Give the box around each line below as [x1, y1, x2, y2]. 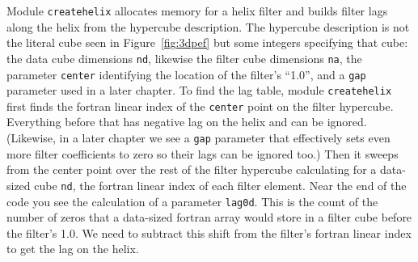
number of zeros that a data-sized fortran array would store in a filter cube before [6, 209, 412, 226]
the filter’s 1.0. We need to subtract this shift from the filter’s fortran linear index [6, 224, 412, 241]
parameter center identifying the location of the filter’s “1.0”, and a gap [6, 65, 366, 82]
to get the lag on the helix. [6, 240, 139, 257]
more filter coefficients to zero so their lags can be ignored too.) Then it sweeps [6, 145, 399, 162]
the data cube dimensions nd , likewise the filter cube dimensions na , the [6, 49, 362, 66]
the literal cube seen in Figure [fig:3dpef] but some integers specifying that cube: [6, 34, 408, 51]
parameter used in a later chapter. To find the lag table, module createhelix [6, 82, 392, 99]
